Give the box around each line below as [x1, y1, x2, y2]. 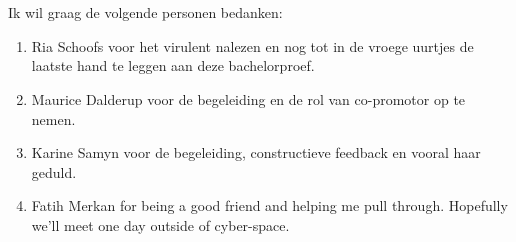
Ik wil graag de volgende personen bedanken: [8, 2, 283, 23]
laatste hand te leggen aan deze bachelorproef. [31, 55, 315, 76]
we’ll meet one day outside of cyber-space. [31, 214, 290, 235]
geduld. [31, 161, 77, 182]
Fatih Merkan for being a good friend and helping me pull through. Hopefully [31, 195, 508, 216]
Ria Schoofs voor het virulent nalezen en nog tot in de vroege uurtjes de [31, 35, 474, 56]
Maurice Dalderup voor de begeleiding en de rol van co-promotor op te [31, 88, 466, 109]
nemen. [31, 108, 76, 129]
